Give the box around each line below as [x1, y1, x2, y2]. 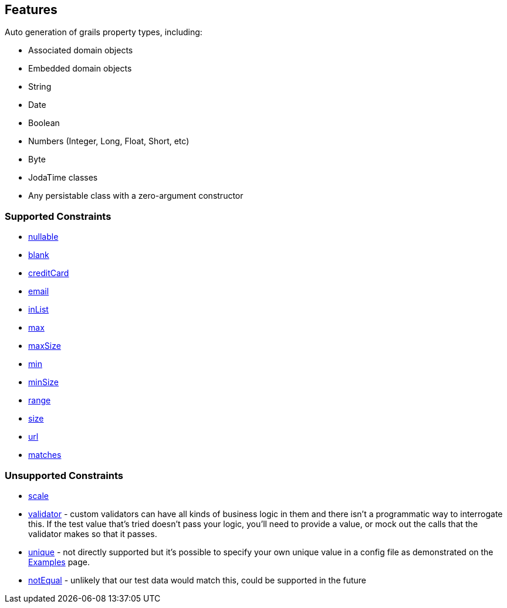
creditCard [28, 268, 69, 278]
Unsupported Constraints [5, 469, 123, 481]
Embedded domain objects [28, 63, 132, 74]
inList [28, 304, 49, 315]
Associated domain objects [28, 45, 133, 56]
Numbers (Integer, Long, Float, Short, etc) [28, 136, 190, 147]
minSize [28, 377, 59, 388]
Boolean [28, 118, 60, 128]
